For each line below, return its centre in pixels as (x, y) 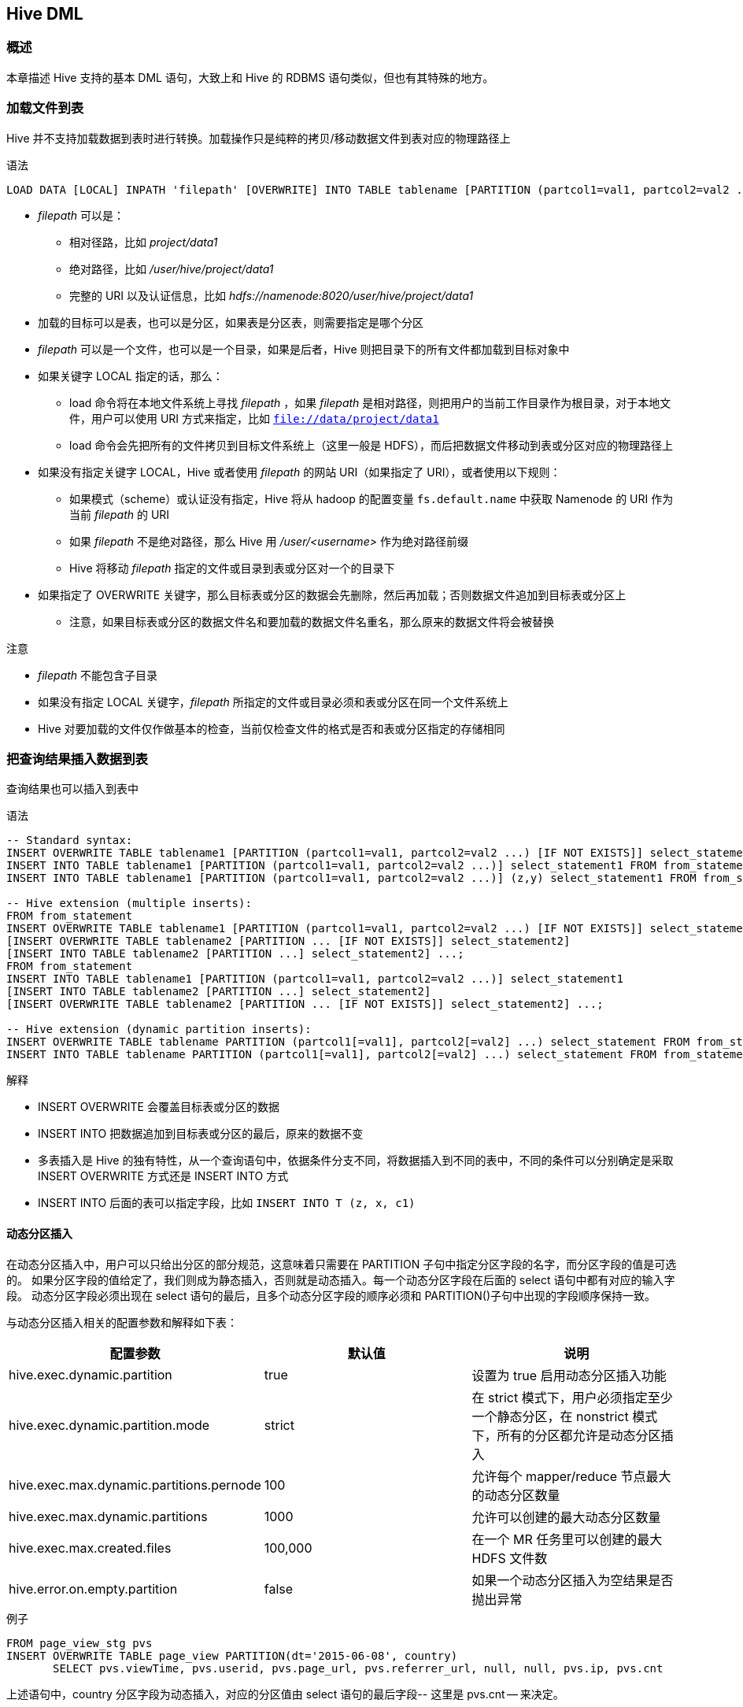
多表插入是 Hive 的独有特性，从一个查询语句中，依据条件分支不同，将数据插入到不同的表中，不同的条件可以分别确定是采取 (356, 1161)
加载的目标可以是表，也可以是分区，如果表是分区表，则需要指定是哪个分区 (231, 322)
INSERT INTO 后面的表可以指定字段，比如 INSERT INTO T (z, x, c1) (227, 1203)
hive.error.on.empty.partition (93, 1589)
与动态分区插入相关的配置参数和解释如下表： (122, 1322)
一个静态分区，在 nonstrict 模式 (565, 1416)
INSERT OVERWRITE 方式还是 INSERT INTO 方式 (163, 1176)
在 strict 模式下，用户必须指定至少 (572, 1397)
